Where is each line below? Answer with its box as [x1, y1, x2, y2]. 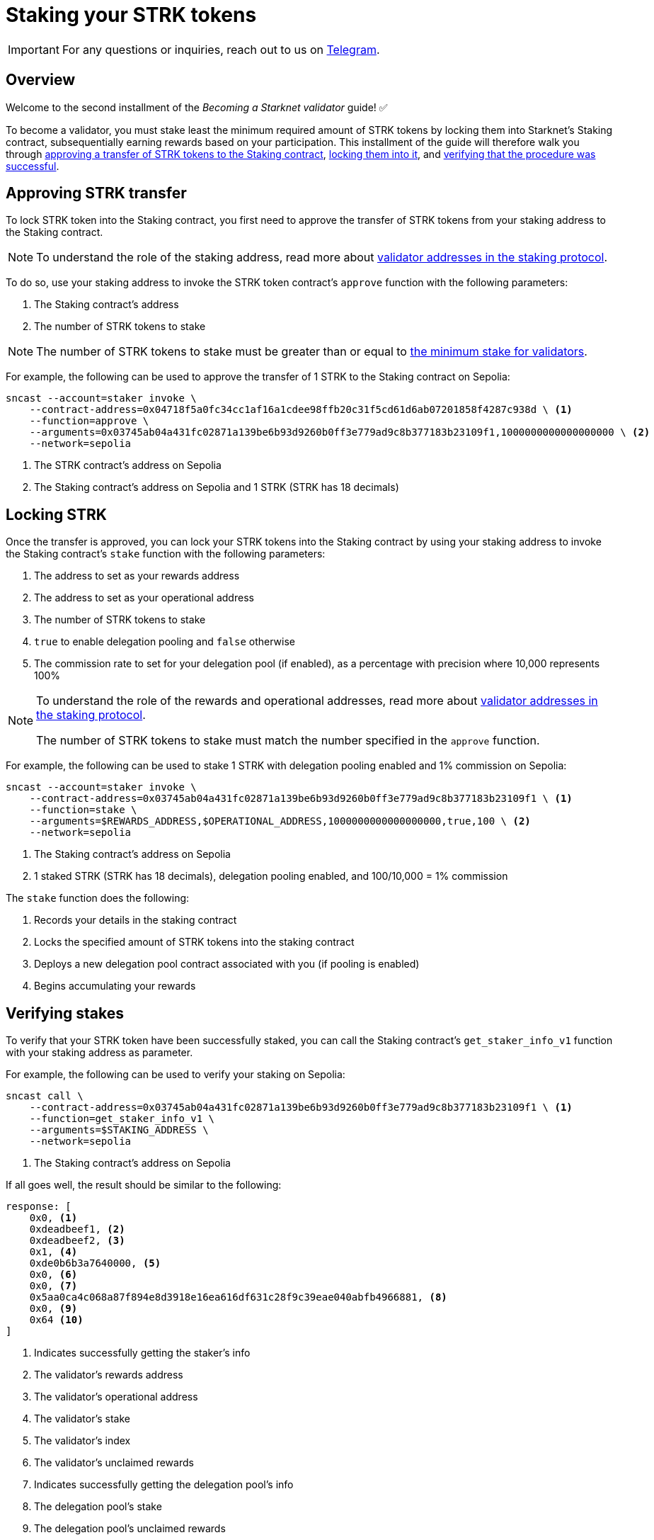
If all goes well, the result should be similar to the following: [6, 1179, 282, 1191]
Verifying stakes [6, 1004, 124, 1022]
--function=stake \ [29, 804, 137, 816]
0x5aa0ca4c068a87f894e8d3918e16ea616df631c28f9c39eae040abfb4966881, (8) [29, 1291, 447, 1303]
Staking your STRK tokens [6, 3, 257, 27]
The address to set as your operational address [34, 591, 254, 604]
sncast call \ [6, 1090, 84, 1102]
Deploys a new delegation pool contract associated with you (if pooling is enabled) [34, 958, 420, 970]
